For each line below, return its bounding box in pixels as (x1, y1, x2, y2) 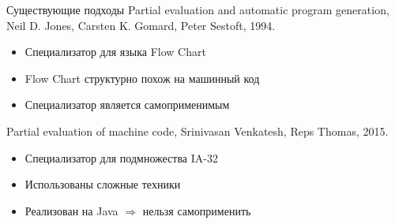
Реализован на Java (24, 202, 118, 218)
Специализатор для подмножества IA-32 (24, 149, 218, 166)
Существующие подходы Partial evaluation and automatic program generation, (6, 2, 389, 17)
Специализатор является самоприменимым (24, 96, 230, 113)
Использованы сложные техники (24, 176, 181, 192)
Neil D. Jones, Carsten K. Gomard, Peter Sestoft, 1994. (6, 17, 276, 33)
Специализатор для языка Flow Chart (24, 43, 206, 60)
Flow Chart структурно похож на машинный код (24, 69, 260, 86)
